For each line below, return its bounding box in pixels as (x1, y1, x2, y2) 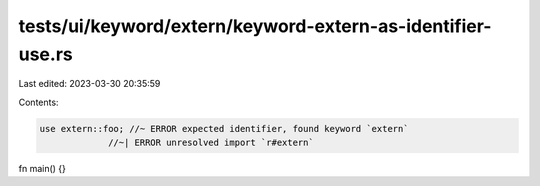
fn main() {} (18, 163, 67, 175)
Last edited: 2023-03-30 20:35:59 (18, 78, 161, 90)
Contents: (18, 96, 59, 108)
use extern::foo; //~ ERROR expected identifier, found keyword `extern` (39, 123, 409, 134)
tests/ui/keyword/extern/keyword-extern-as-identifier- (18, 15, 492, 37)
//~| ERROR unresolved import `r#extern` (108, 137, 314, 149)
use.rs (18, 43, 74, 65)
